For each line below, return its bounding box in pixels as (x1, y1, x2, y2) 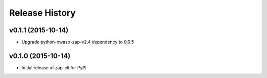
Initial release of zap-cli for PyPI (21, 64, 87, 71)
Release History (9, 7, 76, 18)
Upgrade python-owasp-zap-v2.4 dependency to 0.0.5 (21, 39, 134, 45)
